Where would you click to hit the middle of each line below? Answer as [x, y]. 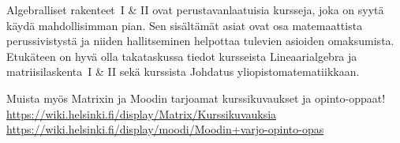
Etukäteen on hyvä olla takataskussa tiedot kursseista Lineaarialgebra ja [182, 56]
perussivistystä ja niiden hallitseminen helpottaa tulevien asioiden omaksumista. [200, 41]
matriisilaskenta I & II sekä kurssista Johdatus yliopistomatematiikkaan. [183, 71]
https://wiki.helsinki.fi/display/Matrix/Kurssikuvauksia [142, 113]
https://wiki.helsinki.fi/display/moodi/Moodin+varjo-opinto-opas [165, 129]
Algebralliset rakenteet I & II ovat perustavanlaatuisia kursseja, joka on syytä [195, 9]
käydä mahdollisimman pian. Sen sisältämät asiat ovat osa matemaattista [185, 25]
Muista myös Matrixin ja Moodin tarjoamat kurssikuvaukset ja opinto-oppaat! [196, 98]
